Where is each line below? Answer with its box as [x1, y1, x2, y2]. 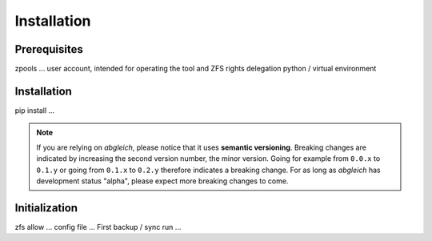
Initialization [14, 201, 78, 215]
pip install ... [14, 105, 55, 115]
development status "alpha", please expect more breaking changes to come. [36, 176, 289, 186]
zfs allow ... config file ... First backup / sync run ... [14, 222, 182, 231]
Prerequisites [14, 42, 83, 56]
